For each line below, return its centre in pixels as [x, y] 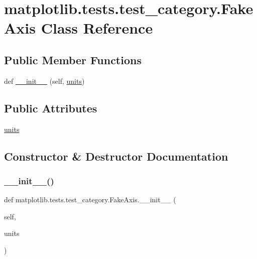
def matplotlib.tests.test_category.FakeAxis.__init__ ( [90, 200]
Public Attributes [51, 108]
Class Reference [97, 28]
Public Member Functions [73, 59]
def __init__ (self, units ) [44, 81]
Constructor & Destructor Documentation [116, 156]
